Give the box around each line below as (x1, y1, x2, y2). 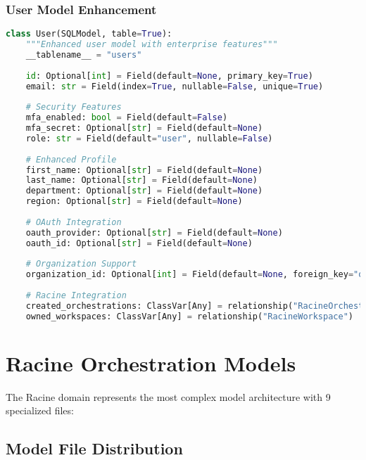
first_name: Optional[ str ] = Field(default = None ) (25, 165, 263, 175)
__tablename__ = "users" (25, 49, 142, 60)
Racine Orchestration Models (6, 348, 296, 377)
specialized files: (6, 403, 74, 418)
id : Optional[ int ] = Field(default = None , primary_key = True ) (25, 70, 313, 81)
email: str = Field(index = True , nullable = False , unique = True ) (25, 81, 324, 91)
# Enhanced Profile (25, 154, 117, 165)
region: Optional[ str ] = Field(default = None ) (25, 196, 243, 207)
